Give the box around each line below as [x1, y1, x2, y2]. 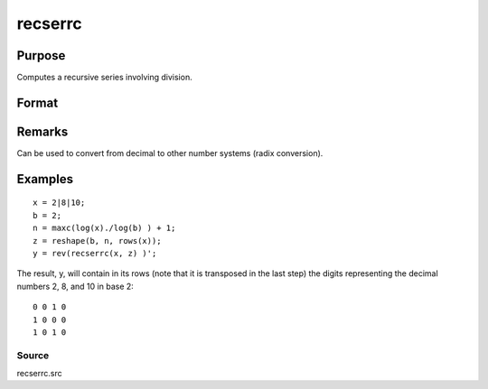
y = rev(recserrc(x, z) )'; [33, 248, 157, 258]
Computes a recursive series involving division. [16, 72, 193, 83]
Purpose [16, 48, 66, 63]
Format [16, 95, 59, 110]
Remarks [16, 124, 69, 139]
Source [16, 348, 50, 361]
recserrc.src [16, 368, 62, 379]
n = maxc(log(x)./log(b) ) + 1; [33, 223, 176, 234]
